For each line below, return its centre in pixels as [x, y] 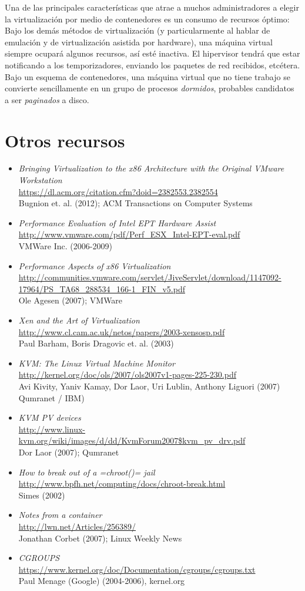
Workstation [40, 180]
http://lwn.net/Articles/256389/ [77, 526]
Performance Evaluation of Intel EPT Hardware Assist [117, 222]
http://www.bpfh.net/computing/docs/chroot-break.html [122, 483]
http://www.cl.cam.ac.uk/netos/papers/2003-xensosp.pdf [122, 331]
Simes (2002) [42, 495]
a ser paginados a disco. [47, 99]
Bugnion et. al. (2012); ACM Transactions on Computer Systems [135, 203]
